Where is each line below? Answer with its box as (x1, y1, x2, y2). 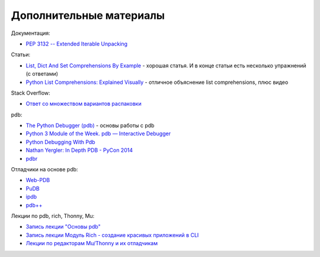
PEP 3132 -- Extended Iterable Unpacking (25, 40, 127, 47)
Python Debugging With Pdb (25, 138, 95, 145)
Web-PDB (25, 177, 50, 184)
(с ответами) (25, 70, 59, 77)
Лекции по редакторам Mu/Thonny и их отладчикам (25, 240, 158, 247)
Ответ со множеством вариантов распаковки (25, 100, 142, 108)
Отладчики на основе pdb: (11, 166, 78, 173)
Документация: (11, 30, 50, 37)
